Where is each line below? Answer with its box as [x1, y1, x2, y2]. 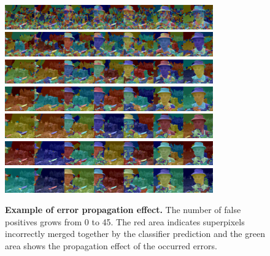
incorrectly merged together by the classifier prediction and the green [5, 227, 265, 240]
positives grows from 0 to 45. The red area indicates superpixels [5, 215, 245, 228]
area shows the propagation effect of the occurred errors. [5, 239, 217, 252]
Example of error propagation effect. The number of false [5, 203, 241, 216]
